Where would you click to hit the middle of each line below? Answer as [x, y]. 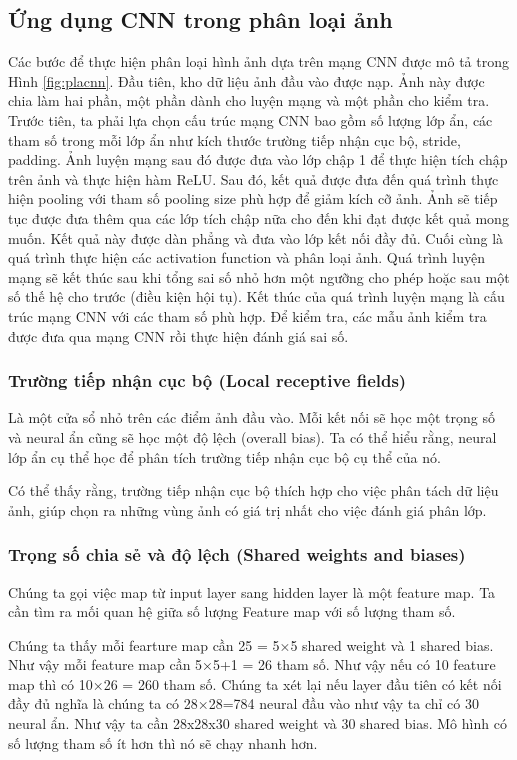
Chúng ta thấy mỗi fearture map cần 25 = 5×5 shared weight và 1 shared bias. [251, 644]
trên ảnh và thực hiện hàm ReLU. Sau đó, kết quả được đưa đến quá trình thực [253, 178]
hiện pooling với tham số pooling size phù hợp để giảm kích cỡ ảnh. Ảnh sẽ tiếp [253, 198]
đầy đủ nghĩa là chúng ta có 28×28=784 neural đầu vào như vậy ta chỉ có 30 [243, 703]
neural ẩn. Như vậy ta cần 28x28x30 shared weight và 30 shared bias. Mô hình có [257, 723]
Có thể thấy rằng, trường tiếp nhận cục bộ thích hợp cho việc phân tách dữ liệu [253, 490]
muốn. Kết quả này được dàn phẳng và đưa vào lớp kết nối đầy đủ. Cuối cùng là [256, 237]
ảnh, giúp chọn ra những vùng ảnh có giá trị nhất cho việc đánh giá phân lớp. [247, 509]
